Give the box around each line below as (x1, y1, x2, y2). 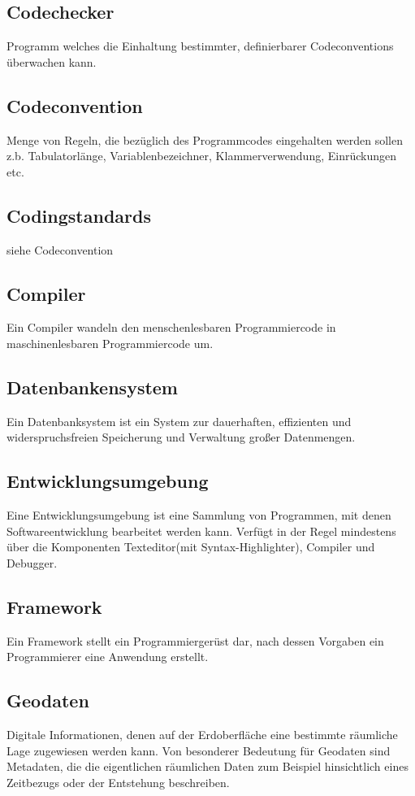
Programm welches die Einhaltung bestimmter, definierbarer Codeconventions (6, 37, 394, 54)
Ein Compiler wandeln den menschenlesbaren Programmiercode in (6, 319, 336, 336)
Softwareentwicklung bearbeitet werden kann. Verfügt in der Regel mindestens (6, 522, 396, 539)
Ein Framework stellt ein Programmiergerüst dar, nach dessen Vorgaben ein (6, 632, 384, 649)
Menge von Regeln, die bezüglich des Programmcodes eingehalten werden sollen (6, 131, 403, 148)
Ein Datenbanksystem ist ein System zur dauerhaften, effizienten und (6, 412, 352, 429)
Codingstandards (6, 202, 151, 228)
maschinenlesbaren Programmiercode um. (6, 334, 214, 351)
